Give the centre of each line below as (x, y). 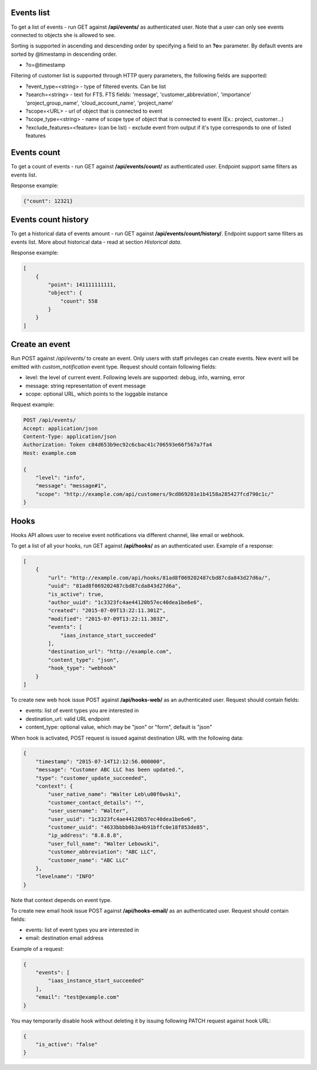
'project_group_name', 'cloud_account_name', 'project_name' (100, 103)
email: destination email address (65, 938)
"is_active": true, (76, 594)
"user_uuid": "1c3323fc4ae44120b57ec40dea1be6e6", (122, 819)
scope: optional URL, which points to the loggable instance (97, 394)
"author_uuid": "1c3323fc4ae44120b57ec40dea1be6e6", (125, 602)
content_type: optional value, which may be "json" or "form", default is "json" (119, 727)
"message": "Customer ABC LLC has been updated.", (110, 770)
